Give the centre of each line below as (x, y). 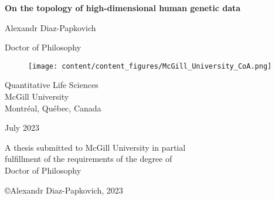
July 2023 (22, 128)
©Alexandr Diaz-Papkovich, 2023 (64, 190)
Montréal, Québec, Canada (53, 108)
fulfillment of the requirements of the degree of (89, 159)
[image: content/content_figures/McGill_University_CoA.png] (150, 66)
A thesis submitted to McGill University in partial (95, 147)
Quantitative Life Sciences (52, 85)
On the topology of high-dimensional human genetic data (123, 8)
